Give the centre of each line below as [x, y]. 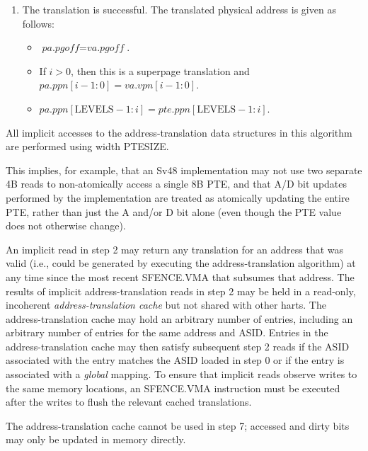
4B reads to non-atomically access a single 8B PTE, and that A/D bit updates [177, 184]
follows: [38, 23]
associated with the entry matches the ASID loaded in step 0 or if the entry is [175, 360]
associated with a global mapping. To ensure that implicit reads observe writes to [182, 374]
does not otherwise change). [66, 225]
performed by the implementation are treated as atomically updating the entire [178, 197]
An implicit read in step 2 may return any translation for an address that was [175, 249]
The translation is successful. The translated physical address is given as [179, 9]
